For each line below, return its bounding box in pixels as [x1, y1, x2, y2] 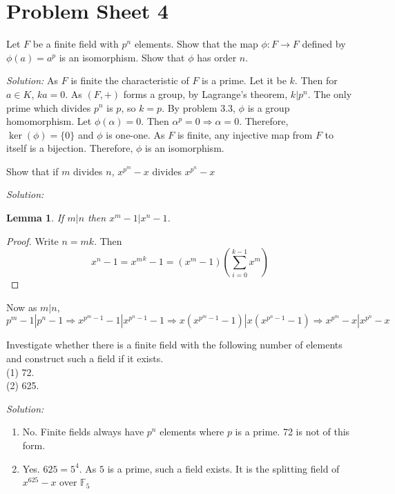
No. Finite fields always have [22, 424, 144, 439]
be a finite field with [32, 37, 119, 51]
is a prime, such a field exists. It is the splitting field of [107, 461, 340, 475]
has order [197, 50, 237, 64]
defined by [302, 37, 346, 51]
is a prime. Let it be [202, 73, 287, 88]
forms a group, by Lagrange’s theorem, [123, 86, 288, 101]
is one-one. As [106, 127, 165, 141]
